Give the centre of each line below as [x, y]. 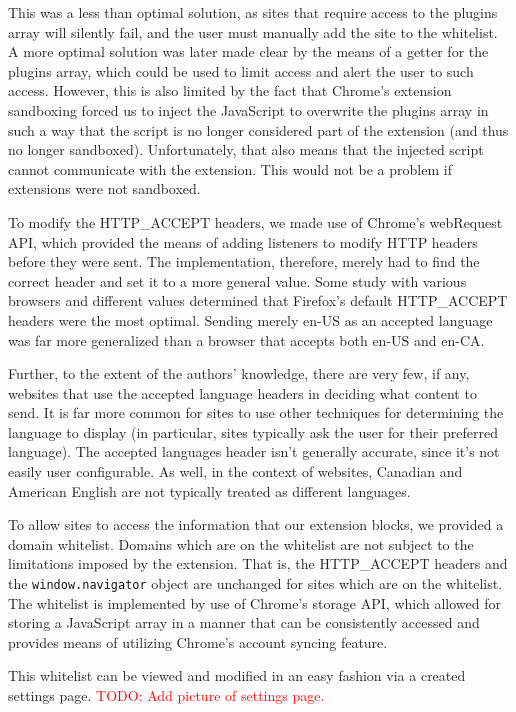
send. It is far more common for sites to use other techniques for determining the [256, 412]
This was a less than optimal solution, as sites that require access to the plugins [253, 12]
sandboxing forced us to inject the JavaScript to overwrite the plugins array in [248, 109]
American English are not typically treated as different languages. [209, 490]
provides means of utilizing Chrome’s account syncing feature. [198, 641]
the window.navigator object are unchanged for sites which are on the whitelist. [255, 583]
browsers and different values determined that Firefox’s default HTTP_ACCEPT [258, 300]
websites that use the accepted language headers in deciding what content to [242, 392]
